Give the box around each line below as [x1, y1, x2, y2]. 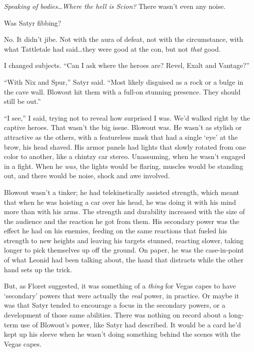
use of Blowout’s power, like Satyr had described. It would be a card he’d [20, 319, 241, 329]
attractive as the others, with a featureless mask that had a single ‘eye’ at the [4, 131, 238, 142]
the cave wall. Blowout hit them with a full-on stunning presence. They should [4, 86, 241, 96]
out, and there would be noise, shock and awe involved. [4, 170, 170, 181]
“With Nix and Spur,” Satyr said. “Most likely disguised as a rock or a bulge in [4, 76, 244, 87]
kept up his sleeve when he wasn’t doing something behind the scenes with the [4, 329, 241, 339]
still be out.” [4, 96, 41, 106]
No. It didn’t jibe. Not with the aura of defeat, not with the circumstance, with [4, 34, 243, 44]
